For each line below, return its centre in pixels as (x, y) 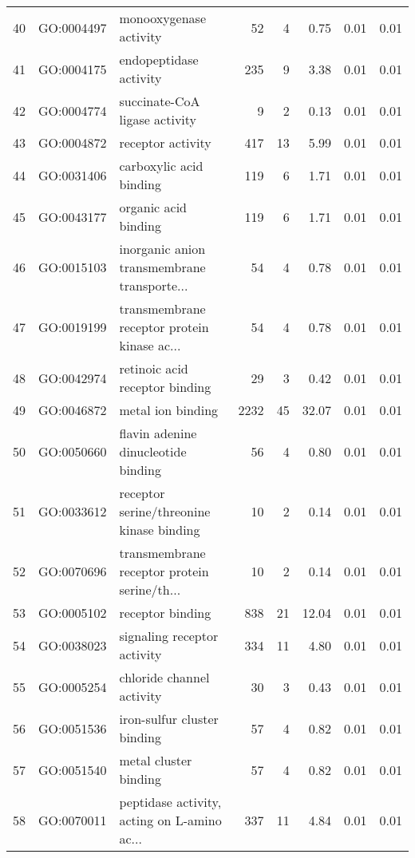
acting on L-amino (170, 820)
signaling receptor (169, 636)
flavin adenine (158, 433)
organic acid (153, 207)
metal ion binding (169, 410)
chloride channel (164, 677)
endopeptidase (159, 59)
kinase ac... (150, 345)
